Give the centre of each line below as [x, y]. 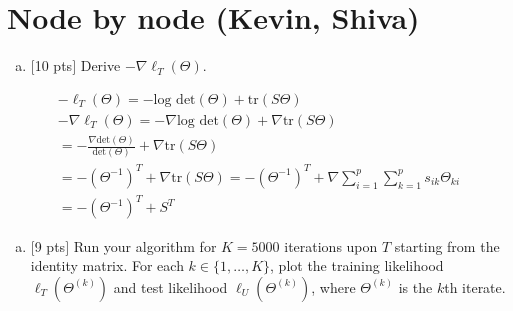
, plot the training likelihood [357, 265]
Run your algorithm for [145, 245]
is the [415, 286]
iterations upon [331, 245]
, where [333, 286]
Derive [100, 65]
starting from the [447, 245]
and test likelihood [170, 286]
